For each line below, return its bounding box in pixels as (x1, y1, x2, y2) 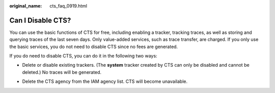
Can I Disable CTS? (9, 16, 71, 25)
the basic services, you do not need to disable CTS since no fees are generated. (9, 43, 178, 50)
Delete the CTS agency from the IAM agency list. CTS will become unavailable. (22, 78, 188, 84)
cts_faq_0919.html (49, 3, 88, 9)
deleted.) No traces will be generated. (22, 69, 102, 75)
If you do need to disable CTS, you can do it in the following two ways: (9, 53, 157, 59)
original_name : (9, 3, 42, 9)
